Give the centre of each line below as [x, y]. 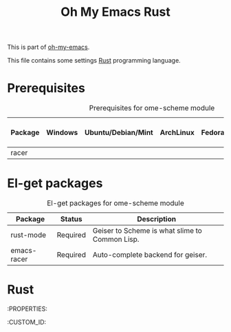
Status [71, 219]
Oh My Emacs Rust [115, 12]
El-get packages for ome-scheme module [115, 203]
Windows [62, 133]
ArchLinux [177, 133]
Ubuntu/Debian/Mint [119, 133]
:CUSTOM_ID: [27, 322]
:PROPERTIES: [27, 309]
